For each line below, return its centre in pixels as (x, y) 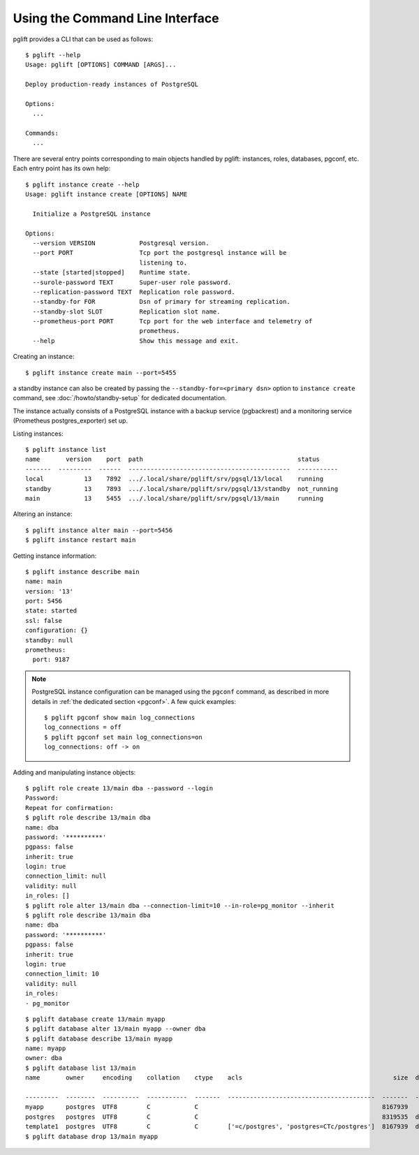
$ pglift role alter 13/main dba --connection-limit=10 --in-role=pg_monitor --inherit (180, 905)
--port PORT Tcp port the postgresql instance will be (160, 253)
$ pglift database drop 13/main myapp (92, 1136)
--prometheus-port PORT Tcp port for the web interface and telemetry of (172, 322)
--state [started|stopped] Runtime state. (112, 273)
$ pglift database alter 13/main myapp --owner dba (116, 1029)
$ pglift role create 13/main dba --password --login (119, 788)
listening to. (163, 263)
